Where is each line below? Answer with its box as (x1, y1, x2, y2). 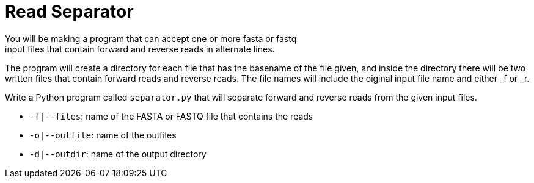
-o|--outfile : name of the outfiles (29, 129, 177, 140)
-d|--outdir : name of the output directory (29, 148, 207, 159)
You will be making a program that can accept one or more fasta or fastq (5, 33, 297, 44)
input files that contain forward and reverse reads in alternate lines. (5, 43, 275, 54)
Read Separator (5, 1, 134, 22)
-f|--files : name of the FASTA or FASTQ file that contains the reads (29, 110, 313, 121)
